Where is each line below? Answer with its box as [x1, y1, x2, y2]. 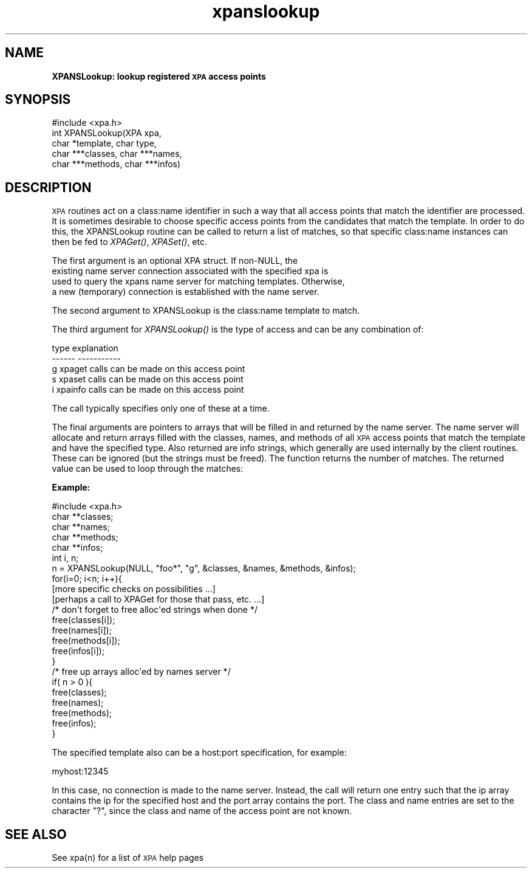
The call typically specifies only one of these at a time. [52, 403, 270, 414]
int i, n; [52, 553, 79, 564]
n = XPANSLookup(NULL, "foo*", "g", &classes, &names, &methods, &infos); [52, 563, 356, 574]
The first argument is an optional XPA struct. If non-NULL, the [52, 255, 298, 266]
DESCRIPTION [5, 179, 92, 195]
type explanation [52, 343, 118, 354]
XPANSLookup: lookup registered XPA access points [52, 71, 266, 81]
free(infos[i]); [52, 646, 105, 657]
